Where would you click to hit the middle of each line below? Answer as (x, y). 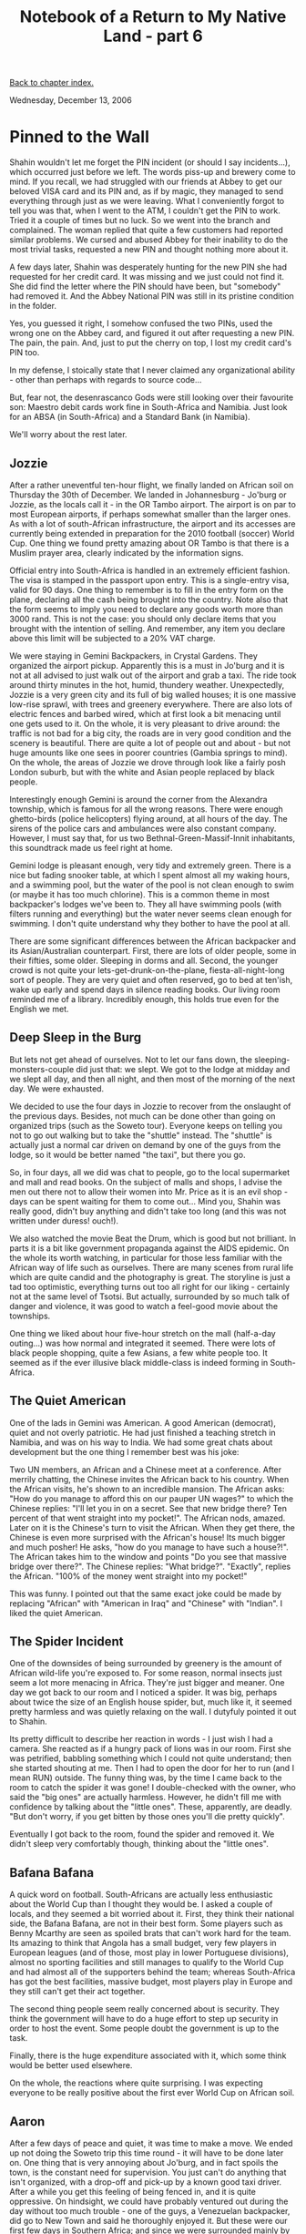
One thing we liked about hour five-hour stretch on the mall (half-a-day (143, 1333)
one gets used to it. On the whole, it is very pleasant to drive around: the (145, 723)
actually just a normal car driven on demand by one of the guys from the (145, 1144)
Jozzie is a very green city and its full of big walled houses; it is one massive (153, 694)
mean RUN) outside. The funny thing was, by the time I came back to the (146, 1778)
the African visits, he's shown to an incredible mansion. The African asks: (147, 1489)
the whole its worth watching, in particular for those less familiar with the (146, 1257)
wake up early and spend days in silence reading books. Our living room (145, 989)
